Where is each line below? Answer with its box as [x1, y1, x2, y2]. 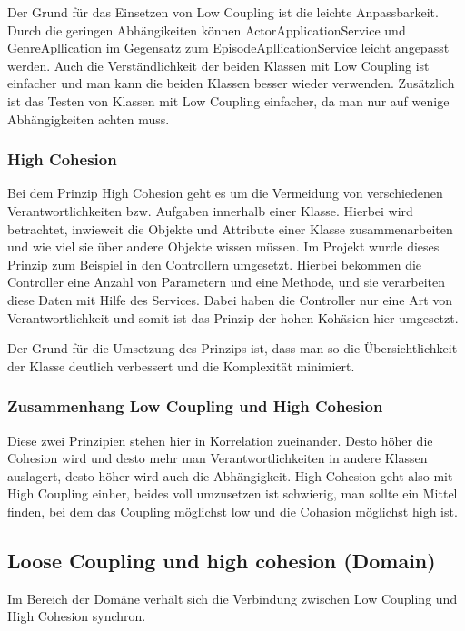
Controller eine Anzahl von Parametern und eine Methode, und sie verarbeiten [7, 272, 445, 291]
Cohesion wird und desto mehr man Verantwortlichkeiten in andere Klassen [7, 449, 428, 468]
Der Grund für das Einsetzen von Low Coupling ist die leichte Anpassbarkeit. [7, 3, 439, 21]
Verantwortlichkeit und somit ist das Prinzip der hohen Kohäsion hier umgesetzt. [7, 308, 459, 327]
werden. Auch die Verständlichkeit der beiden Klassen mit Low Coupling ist [7, 55, 430, 74]
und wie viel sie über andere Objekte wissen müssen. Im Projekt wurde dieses [7, 237, 440, 256]
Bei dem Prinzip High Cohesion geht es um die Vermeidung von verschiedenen [7, 183, 443, 202]
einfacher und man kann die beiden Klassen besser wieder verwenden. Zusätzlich [7, 74, 455, 93]
